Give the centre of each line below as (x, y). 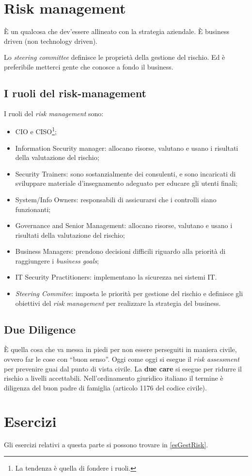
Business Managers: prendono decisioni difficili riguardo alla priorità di (120, 251)
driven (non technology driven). (51, 41)
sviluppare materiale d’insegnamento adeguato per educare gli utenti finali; (126, 183)
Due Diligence (40, 329)
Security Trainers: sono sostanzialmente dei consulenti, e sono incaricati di (126, 173)
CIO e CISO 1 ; (36, 131)
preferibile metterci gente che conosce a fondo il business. (89, 66)
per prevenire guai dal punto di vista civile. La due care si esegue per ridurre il (123, 368)
